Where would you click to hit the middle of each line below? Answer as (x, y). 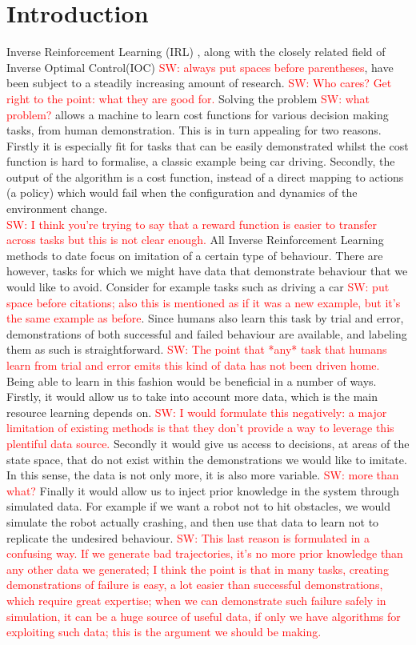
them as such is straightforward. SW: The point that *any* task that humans (197, 349)
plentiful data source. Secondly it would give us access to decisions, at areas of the (208, 443)
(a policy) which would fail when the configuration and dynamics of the (182, 192)
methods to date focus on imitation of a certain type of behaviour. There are (195, 255)
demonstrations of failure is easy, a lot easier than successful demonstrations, (195, 585)
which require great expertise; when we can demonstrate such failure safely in (196, 600)
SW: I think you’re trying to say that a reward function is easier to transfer (192, 224)
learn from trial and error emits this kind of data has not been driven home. (193, 365)
